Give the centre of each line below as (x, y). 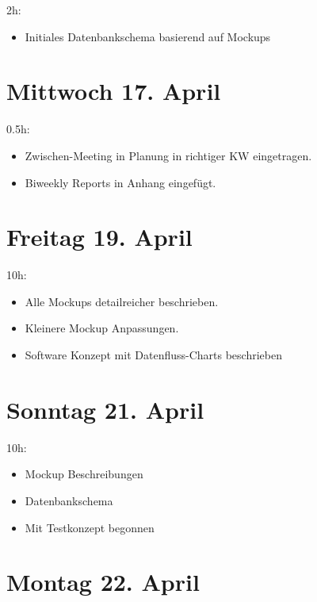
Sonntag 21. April (105, 409)
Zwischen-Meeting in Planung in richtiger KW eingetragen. (168, 155)
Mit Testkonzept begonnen (90, 527)
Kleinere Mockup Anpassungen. (102, 328)
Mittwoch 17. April (114, 91)
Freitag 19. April (99, 237)
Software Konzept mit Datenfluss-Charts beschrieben (153, 355)
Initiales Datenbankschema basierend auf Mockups (148, 36)
